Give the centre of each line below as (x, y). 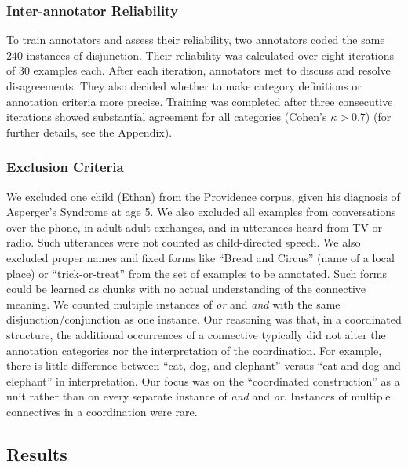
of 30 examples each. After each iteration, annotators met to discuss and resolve (199, 70)
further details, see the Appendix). (89, 132)
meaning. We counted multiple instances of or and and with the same (173, 303)
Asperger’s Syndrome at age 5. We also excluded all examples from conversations (201, 212)
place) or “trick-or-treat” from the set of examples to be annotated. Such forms (197, 273)
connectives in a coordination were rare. (102, 411)
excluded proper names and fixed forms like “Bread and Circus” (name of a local (200, 257)
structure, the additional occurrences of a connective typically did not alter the (196, 334)
